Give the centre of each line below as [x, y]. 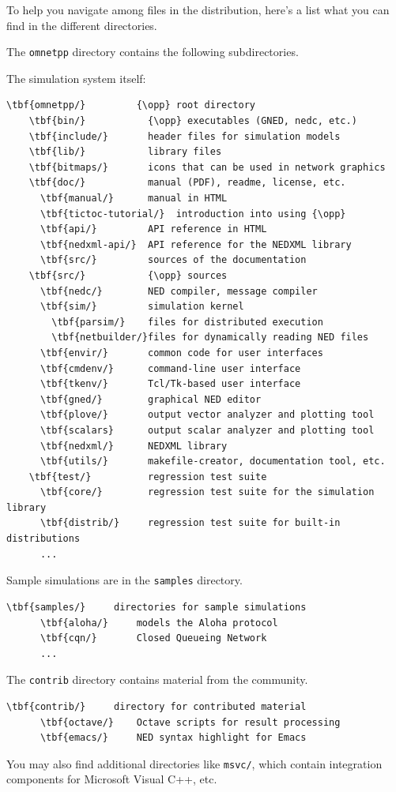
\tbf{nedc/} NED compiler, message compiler [179, 291]
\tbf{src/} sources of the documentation [173, 260]
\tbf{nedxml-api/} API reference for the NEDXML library [196, 244]
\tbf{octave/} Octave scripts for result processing [190, 722]
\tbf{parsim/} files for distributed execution [187, 322]
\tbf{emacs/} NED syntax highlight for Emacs [173, 738]
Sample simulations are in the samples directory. [124, 580]
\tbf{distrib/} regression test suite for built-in [190, 523]
